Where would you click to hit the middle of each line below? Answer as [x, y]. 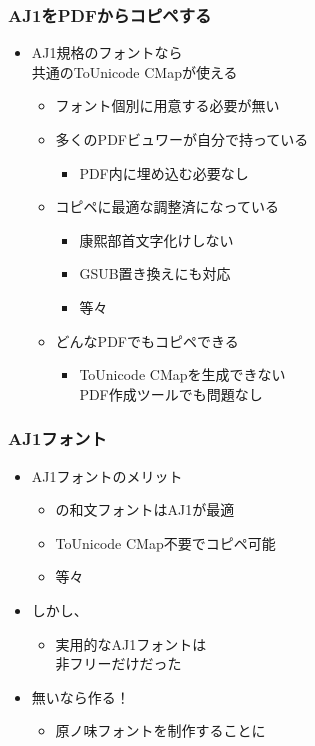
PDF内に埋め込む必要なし [164, 172]
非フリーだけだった [118, 663]
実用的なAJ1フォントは [131, 643]
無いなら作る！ [80, 696]
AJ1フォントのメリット [107, 475]
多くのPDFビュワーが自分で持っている [182, 139]
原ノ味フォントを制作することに [160, 730]
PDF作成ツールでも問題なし [171, 393]
